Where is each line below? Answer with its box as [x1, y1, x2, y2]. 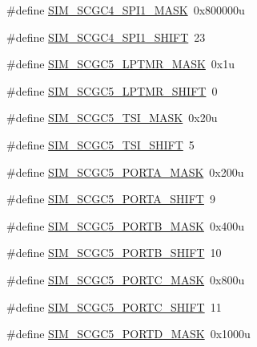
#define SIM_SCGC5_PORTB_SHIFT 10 [6, 244, 222, 261]
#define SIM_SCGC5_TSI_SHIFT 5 [6, 136, 195, 153]
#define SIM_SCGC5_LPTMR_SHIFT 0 [6, 82, 218, 99]
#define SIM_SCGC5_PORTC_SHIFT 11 [6, 298, 222, 315]
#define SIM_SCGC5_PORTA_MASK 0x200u [6, 163, 244, 180]
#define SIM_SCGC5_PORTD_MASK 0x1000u [6, 325, 251, 342]
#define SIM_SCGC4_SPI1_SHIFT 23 [6, 28, 206, 45]
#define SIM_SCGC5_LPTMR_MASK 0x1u [6, 55, 235, 72]
